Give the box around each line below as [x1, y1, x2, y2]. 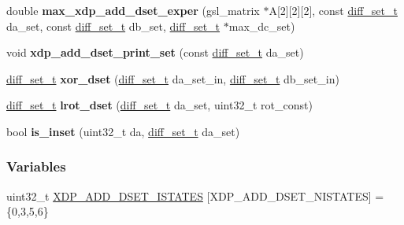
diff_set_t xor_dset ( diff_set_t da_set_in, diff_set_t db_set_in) [6, 70, 339, 87]
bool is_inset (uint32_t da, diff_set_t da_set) [6, 123, 240, 139]
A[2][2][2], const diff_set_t [269, 2, 398, 18]
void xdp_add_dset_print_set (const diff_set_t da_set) [6, 44, 304, 61]
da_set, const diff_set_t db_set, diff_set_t [6, 17, 221, 34]
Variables [6, 157, 66, 176]
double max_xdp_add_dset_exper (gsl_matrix [6, 2, 260, 18]
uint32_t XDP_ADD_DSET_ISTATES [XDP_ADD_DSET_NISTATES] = [6, 187, 384, 204]
